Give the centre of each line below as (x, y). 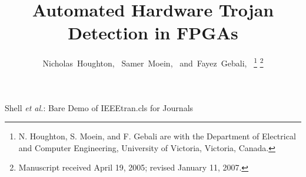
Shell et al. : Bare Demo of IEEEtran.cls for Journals (99, 107)
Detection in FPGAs (153, 33)
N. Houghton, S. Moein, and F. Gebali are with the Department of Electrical (157, 136)
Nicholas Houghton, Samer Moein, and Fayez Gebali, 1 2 (153, 62)
